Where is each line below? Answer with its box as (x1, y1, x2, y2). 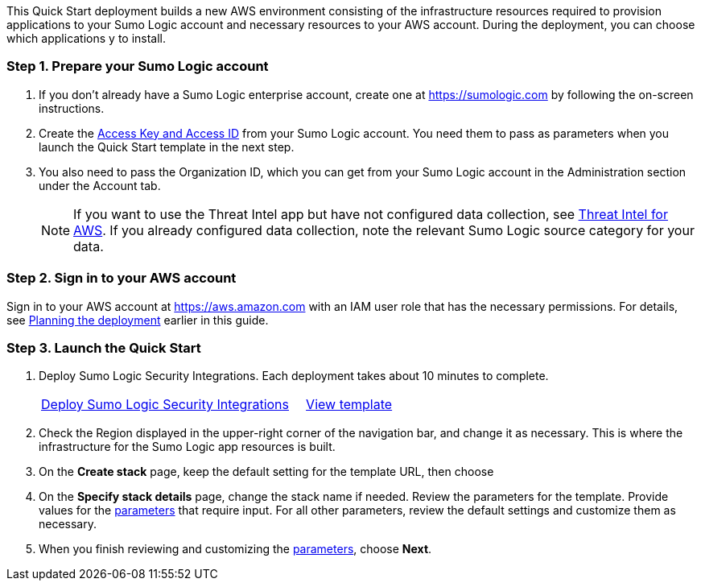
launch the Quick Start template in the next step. (39, 139, 295, 154)
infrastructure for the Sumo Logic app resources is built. (39, 440, 336, 454)
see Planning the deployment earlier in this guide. (6, 312, 269, 327)
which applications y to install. (6, 31, 167, 45)
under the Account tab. (39, 178, 161, 192)
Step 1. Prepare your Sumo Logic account (6, 58, 269, 75)
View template (306, 396, 393, 413)
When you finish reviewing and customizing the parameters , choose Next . (39, 542, 432, 556)
